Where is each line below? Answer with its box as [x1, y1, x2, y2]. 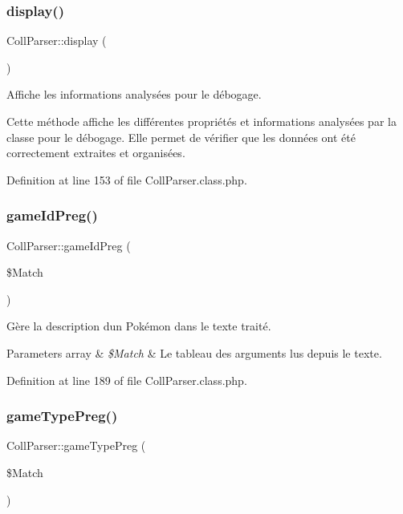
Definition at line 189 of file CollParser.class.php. [6, 371, 247, 388]
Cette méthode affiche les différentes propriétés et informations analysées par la [6, 113, 397, 129]
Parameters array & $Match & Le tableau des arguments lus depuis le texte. [6, 344, 382, 361]
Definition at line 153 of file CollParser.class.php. [6, 171, 247, 188]
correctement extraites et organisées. [6, 144, 185, 161]
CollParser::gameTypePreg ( [6, 437, 146, 454]
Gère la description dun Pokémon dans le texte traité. [6, 318, 271, 334]
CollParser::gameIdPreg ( [6, 237, 131, 253]
